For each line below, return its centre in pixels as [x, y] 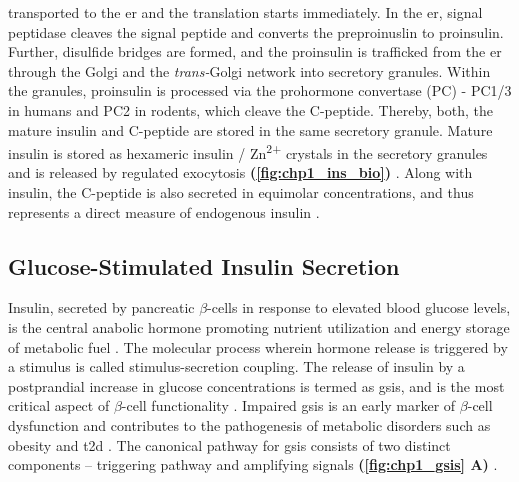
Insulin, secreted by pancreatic [101, 307]
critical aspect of [59, 405]
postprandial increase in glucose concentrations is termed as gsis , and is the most [256, 385]
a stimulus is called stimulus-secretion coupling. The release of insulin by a [236, 366]
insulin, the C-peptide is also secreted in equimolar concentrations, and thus [241, 192]
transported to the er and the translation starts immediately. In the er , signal [245, 12]
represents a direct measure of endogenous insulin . [164, 211]
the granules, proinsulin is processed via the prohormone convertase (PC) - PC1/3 [260, 90]
